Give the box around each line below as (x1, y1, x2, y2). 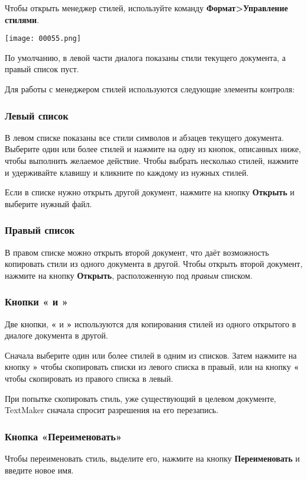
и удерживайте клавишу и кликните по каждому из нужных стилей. (5, 166, 249, 178)
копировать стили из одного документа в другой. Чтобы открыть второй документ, (5, 257, 303, 270)
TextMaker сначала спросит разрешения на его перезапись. (5, 404, 219, 416)
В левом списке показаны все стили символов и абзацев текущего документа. (5, 131, 284, 143)
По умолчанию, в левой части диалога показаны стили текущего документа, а (5, 51, 286, 63)
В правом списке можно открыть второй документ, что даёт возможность (5, 246, 269, 258)
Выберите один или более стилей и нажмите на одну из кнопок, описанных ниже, (5, 143, 301, 155)
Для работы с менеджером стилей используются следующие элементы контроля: (5, 83, 295, 95)
